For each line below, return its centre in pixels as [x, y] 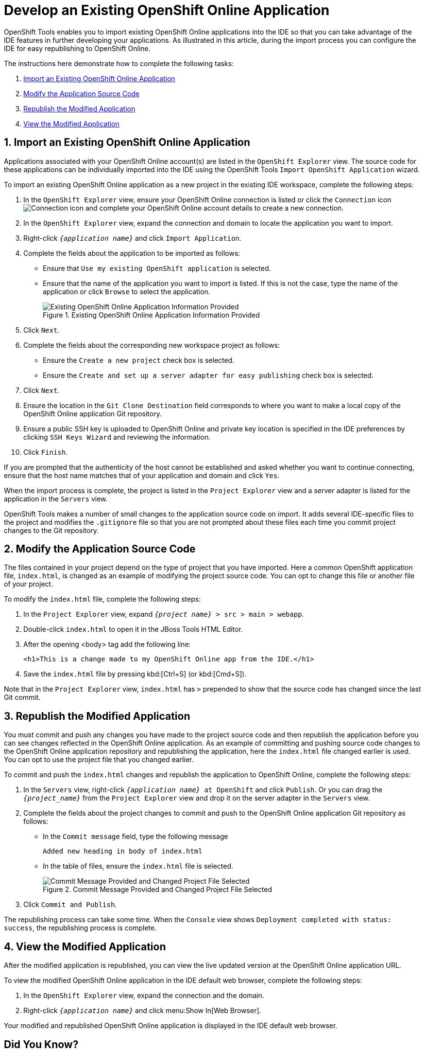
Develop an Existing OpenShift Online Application [167, 10]
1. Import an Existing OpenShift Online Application [127, 143]
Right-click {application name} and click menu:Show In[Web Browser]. [142, 1011]
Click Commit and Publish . [70, 905]
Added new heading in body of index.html [123, 851]
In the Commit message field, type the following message [136, 837]
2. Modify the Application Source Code [100, 549]
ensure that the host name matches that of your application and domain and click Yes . [142, 475]
